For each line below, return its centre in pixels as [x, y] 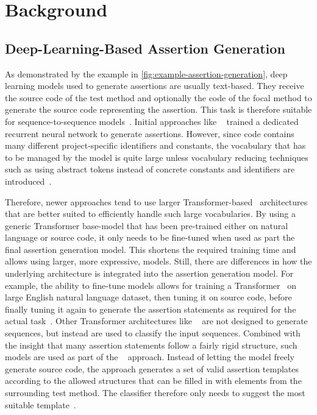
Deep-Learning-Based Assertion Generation [145, 48]
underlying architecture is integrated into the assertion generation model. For [149, 273]
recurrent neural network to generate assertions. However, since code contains [150, 133]
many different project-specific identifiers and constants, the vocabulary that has [155, 145]
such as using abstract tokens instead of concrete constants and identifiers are [150, 169]
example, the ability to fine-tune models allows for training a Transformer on [151, 285]
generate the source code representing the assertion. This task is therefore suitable [158, 109]
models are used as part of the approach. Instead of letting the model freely [150, 357]
